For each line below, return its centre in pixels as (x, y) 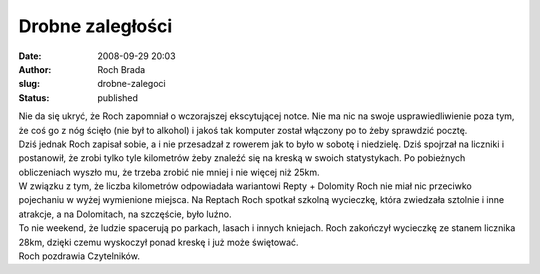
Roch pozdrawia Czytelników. (79, 256)
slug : (29, 84)
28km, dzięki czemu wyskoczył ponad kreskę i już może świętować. (158, 242)
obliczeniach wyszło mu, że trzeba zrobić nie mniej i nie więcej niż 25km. (169, 172)
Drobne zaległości (95, 26)
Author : (35, 69)
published (118, 97)
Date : (30, 56)
